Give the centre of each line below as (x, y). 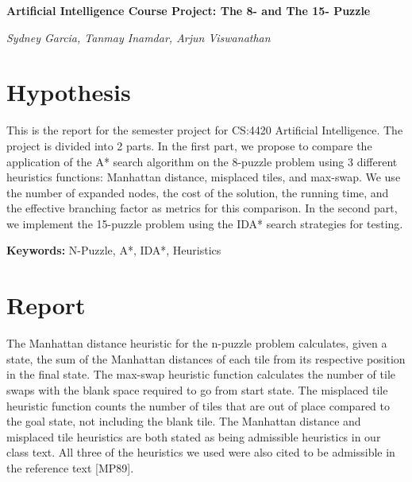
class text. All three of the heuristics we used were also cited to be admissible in (201, 452)
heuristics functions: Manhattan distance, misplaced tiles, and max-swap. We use (204, 177)
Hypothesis (69, 92)
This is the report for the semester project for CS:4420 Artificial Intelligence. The (205, 130)
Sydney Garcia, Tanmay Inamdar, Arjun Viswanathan (139, 37)
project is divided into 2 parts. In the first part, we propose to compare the (189, 145)
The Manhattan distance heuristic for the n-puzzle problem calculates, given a (197, 343)
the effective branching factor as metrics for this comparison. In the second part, (202, 208)
